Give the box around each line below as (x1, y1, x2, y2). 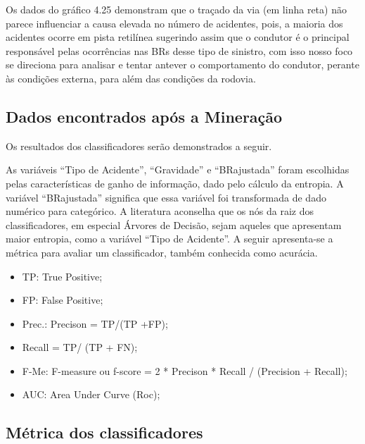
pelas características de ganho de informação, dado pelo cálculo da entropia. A (6, 175, 344, 190)
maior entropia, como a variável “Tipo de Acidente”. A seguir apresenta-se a (6, 231, 333, 246)
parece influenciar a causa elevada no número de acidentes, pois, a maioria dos (6, 16, 343, 30)
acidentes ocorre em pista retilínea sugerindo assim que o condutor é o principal (6, 30, 350, 44)
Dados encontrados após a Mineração (6, 105, 283, 127)
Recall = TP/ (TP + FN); (22, 340, 138, 354)
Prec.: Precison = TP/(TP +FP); (22, 316, 168, 331)
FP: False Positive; (22, 292, 103, 307)
